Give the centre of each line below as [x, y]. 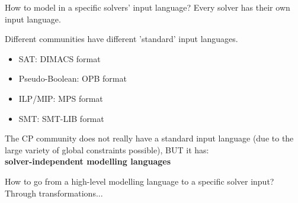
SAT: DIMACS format [60, 58]
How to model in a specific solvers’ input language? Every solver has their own [148, 7]
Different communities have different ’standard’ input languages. [121, 39]
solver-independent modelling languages [88, 161]
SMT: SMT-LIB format [61, 118]
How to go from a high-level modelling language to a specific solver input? [140, 181]
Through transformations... [54, 193]
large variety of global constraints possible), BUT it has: [107, 149]
